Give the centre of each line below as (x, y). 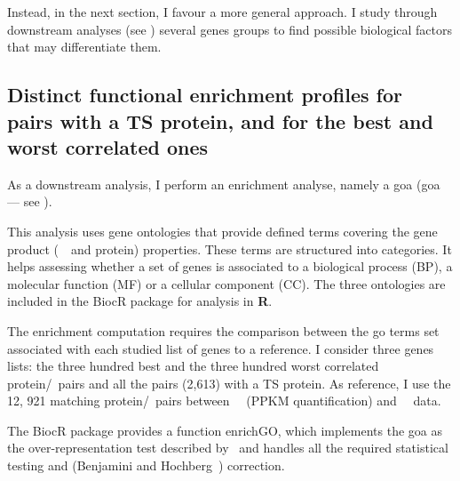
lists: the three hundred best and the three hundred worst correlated (193, 366)
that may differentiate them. (84, 47)
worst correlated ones (108, 146)
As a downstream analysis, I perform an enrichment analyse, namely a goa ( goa (224, 184)
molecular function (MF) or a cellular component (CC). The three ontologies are (226, 283)
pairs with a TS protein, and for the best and (220, 120)
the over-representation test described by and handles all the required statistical (228, 448)
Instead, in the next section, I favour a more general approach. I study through (222, 12)
